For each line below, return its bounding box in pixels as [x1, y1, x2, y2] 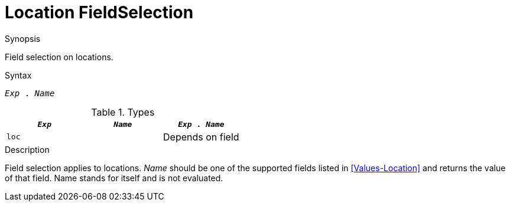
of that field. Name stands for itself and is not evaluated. [5, 172, 223, 183]
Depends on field [163, 130, 239, 143]
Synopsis [5, 33, 41, 44]
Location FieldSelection [5, 2, 194, 22]
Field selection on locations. [5, 51, 113, 62]
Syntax [5, 70, 32, 80]
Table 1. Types [91, 106, 155, 118]
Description [5, 144, 50, 155]
